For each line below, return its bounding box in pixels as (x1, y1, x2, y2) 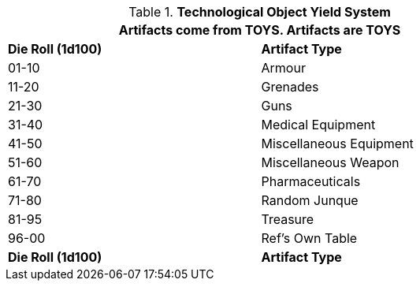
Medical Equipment (261, 117, 376, 132)
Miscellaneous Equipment (261, 136, 414, 151)
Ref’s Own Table (261, 230, 358, 246)
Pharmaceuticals (261, 173, 361, 189)
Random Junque (261, 192, 359, 208)
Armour (261, 60, 306, 76)
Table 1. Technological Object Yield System (128, 4, 391, 20)
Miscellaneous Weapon (261, 155, 400, 170)
